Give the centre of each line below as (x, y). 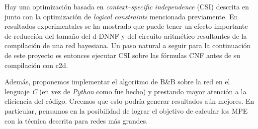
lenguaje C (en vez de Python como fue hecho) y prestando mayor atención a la (126, 91)
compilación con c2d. (36, 65)
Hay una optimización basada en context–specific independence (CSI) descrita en (127, 6)
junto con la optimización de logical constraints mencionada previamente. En (121, 16)
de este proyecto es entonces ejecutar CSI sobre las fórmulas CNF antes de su (123, 55)
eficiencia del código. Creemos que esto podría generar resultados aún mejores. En (129, 101)
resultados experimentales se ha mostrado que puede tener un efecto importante (126, 26)
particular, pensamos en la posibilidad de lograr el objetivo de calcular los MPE (126, 110)
